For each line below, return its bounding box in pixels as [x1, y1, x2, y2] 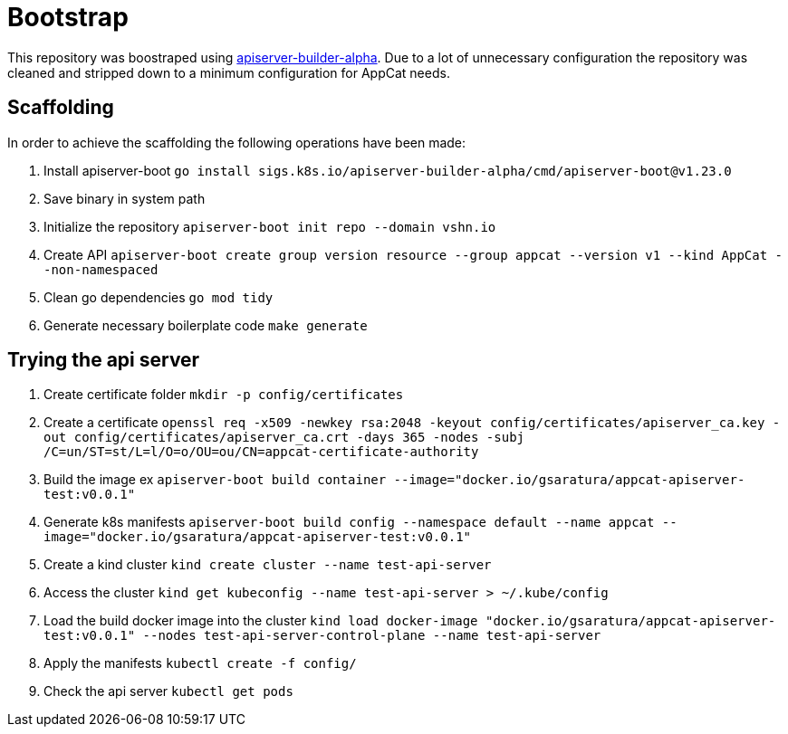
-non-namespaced [43, 262, 159, 277]
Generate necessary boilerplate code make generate [43, 317, 368, 333]
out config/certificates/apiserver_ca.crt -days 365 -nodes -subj [43, 430, 525, 445]
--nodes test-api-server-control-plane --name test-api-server [142, 628, 601, 643]
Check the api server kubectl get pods [43, 683, 293, 700]
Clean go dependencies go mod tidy [43, 289, 274, 305]
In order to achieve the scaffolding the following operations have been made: [7, 134, 466, 150]
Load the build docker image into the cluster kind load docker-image [43, 613, 478, 629]
